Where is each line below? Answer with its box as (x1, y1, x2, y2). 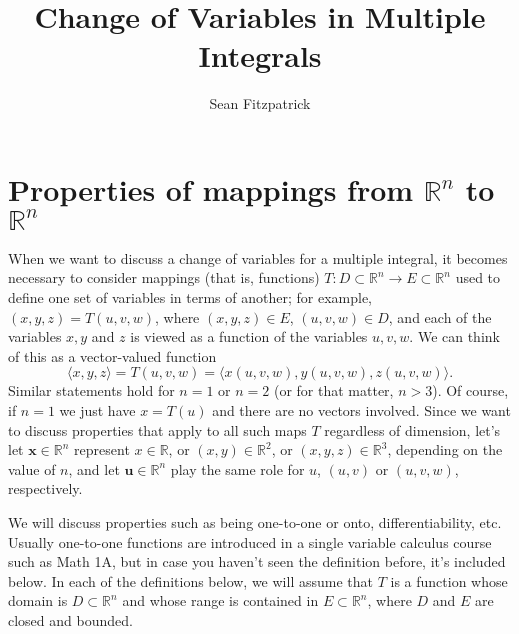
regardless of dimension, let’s (324, 419, 501, 440)
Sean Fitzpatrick (209, 93, 311, 114)
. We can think (409, 326, 500, 347)
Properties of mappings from (8, 168, 414, 209)
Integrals (198, 35, 322, 76)
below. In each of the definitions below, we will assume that (8, 570, 373, 591)
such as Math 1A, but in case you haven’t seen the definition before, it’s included (8, 551, 506, 572)
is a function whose (390, 570, 508, 591)
